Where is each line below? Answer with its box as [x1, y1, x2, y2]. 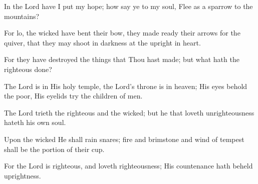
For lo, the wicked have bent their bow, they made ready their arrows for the [4, 27, 240, 38]
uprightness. [4, 170, 41, 180]
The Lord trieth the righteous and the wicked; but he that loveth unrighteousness [4, 107, 254, 117]
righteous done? [4, 63, 52, 74]
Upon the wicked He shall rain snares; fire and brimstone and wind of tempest [4, 133, 244, 144]
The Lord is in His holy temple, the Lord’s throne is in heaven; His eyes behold [4, 80, 247, 91]
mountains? [4, 10, 40, 21]
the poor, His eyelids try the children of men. [4, 90, 143, 101]
